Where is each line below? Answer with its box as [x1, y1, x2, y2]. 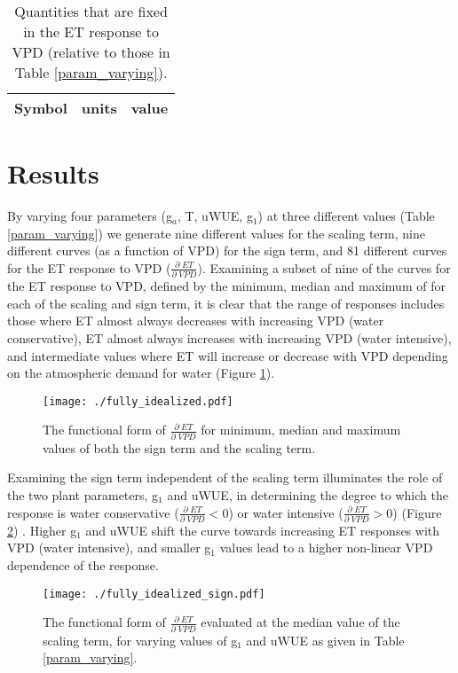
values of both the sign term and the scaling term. [43, 438, 316, 457]
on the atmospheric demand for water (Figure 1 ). [7, 364, 275, 382]
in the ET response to [23, 21, 160, 42]
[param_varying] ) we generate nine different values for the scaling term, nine [7, 223, 425, 242]
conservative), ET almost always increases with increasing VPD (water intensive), [7, 329, 452, 347]
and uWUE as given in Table [246, 630, 405, 649]
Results [7, 155, 99, 192]
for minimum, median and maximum [201, 420, 401, 439]
